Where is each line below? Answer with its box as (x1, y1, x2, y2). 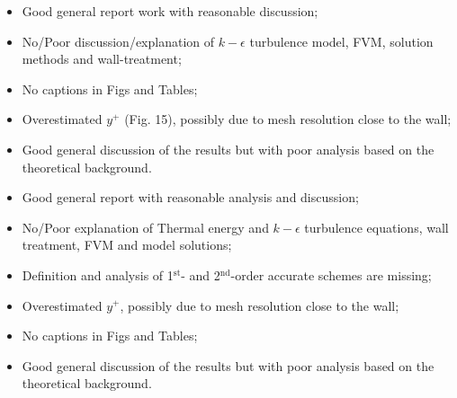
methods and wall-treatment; (22, 49, 182, 68)
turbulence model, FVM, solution (249, 31, 434, 50)
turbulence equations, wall (304, 217, 449, 236)
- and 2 (181, 265, 220, 284)
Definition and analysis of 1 (22, 265, 174, 284)
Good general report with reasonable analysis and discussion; (22, 188, 359, 207)
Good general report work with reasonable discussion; (22, 2, 318, 20)
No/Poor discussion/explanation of (22, 31, 215, 50)
